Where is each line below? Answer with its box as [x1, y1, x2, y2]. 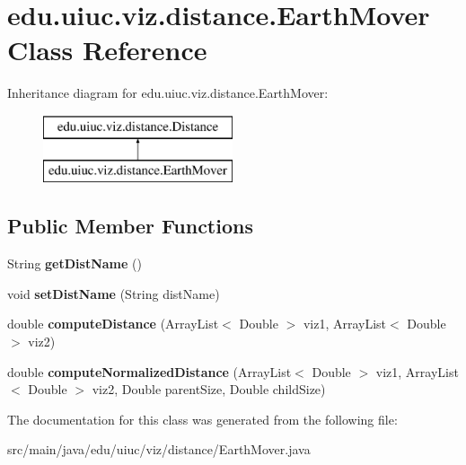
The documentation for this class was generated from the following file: [7, 409, 398, 428]
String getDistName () [7, 254, 142, 273]
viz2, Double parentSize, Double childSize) [92, 380, 326, 399]
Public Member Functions [7, 212, 253, 240]
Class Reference [7, 31, 207, 68]
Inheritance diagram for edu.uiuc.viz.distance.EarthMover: [7, 83, 329, 102]
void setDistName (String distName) [7, 284, 220, 303]
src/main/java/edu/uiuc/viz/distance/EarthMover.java [7, 440, 311, 459]
